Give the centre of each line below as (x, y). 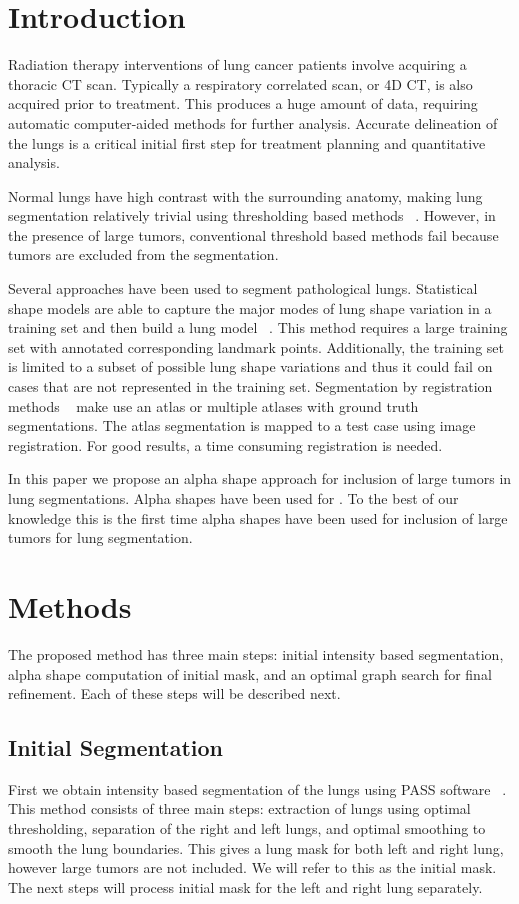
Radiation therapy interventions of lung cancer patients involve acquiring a (237, 64)
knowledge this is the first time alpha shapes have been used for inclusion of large (258, 517)
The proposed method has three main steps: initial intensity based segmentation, (256, 653)
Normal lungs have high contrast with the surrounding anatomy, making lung (245, 195)
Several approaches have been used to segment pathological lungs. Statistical (243, 288)
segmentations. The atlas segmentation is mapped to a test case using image (242, 425)
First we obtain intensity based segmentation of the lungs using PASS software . (257, 788)
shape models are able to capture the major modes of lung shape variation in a (250, 307)
